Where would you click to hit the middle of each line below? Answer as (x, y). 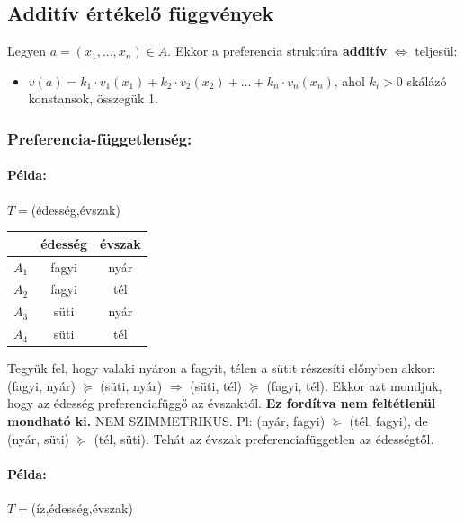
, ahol (350, 80)
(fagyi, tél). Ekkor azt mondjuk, (354, 385)
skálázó (427, 80)
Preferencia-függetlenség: (100, 138)
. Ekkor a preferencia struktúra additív (277, 51)
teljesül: (436, 51)
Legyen (27, 51)
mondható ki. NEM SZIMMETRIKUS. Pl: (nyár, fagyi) (166, 420)
